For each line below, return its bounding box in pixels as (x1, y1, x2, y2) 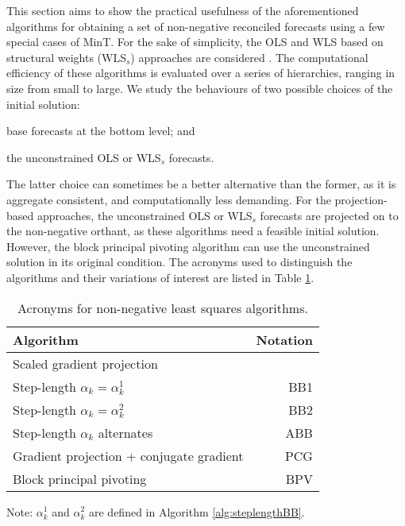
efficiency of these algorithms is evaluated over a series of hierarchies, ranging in (6, 64, 395, 81)
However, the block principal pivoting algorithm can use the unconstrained (6, 238, 370, 254)
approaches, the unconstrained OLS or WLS (37, 207, 253, 223)
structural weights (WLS (6, 48, 126, 65)
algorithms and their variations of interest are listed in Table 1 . (6, 269, 314, 285)
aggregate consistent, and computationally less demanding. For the (6, 191, 331, 207)
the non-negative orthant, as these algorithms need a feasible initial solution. (6, 222, 380, 239)
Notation (256, 330, 313, 349)
